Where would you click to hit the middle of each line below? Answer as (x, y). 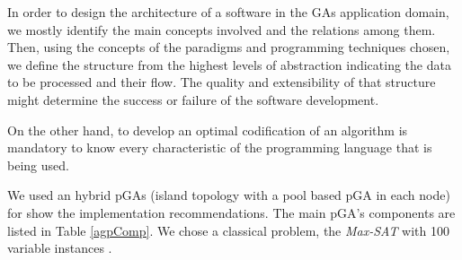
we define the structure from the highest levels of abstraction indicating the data (229, 64)
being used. (38, 165)
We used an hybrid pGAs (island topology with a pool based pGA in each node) (229, 195)
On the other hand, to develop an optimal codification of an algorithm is (208, 130)
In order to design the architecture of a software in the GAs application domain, (228, 12)
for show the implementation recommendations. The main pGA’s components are (231, 212)
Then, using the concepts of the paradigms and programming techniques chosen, (229, 47)
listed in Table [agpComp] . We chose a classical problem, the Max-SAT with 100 (228, 230)
